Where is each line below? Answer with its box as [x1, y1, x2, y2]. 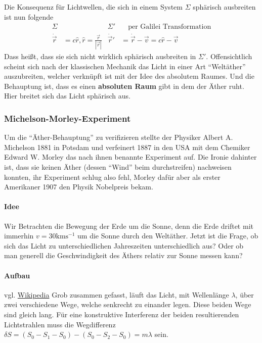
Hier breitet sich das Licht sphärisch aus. [4, 90, 130, 101]
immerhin [4, 230, 34, 241]
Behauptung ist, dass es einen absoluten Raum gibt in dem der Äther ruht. [4, 80, 244, 91]
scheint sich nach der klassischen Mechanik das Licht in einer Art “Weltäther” [4, 61, 246, 71]
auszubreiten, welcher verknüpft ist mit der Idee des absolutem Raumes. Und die [4, 71, 254, 81]
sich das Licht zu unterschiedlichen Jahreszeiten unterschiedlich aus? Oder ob [4, 240, 244, 251]
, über [235, 289, 254, 300]
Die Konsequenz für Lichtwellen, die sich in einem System [4, 2, 183, 12]
